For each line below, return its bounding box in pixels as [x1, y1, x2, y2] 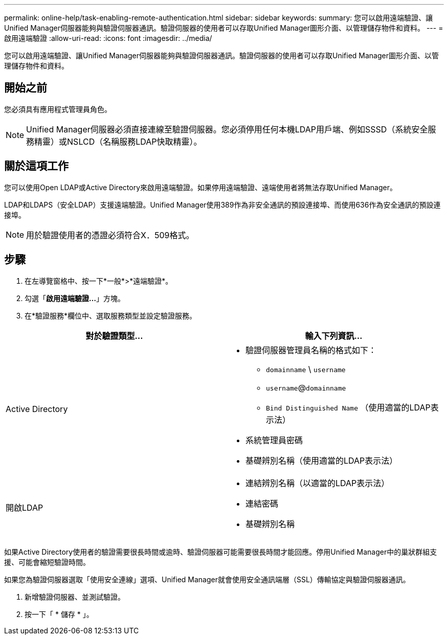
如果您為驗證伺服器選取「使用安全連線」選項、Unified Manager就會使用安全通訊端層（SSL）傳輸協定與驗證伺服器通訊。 [4, 575, 410, 584]
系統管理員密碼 [245, 435, 303, 445]
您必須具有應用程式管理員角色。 [4, 104, 111, 113]
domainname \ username [266, 363, 346, 374]
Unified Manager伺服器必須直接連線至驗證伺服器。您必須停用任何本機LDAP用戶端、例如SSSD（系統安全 [26, 124, 428, 134]
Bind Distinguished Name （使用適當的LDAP [266, 402, 431, 413]
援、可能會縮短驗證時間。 [4, 557, 90, 566]
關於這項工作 [4, 159, 69, 173]
